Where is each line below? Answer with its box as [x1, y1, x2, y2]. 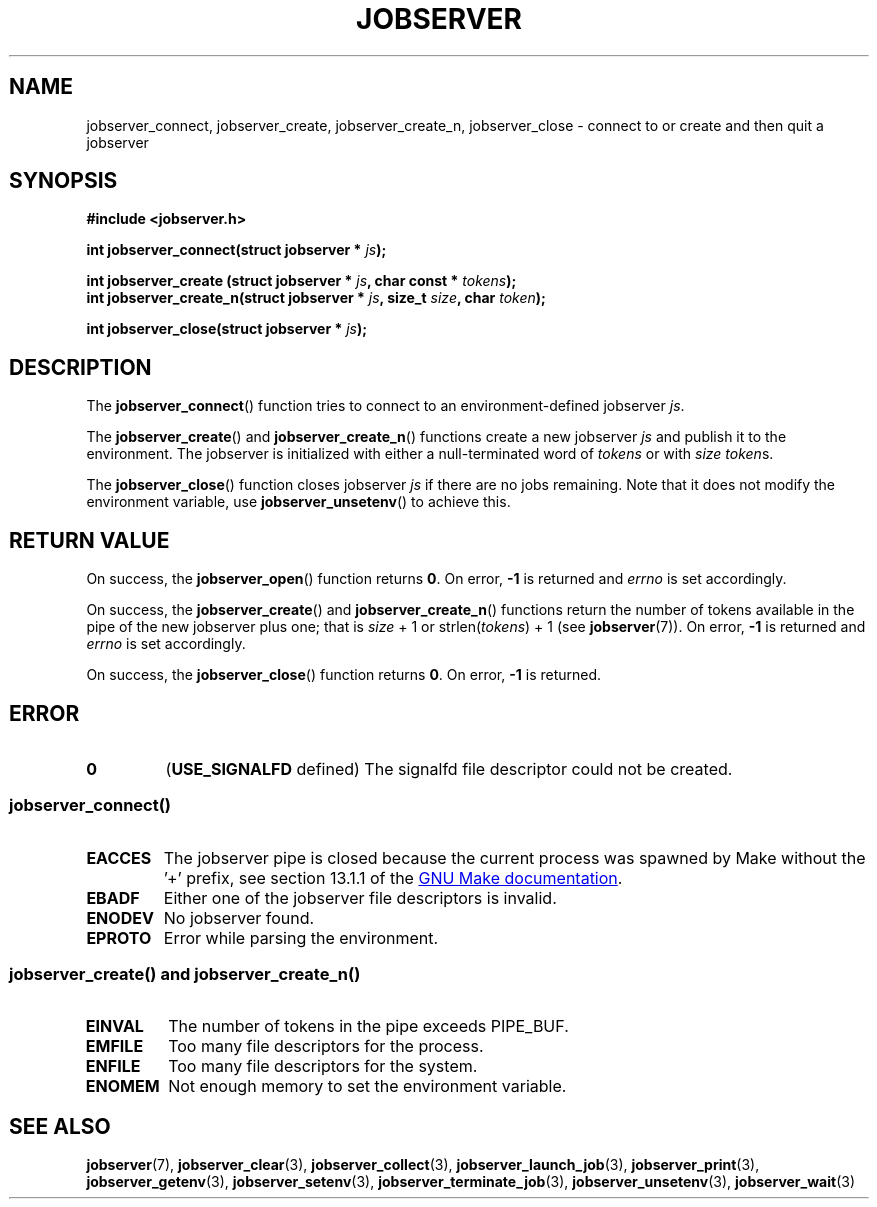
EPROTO [86, 927, 152, 948]
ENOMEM [85, 1076, 160, 1097]
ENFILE [85, 1056, 141, 1077]
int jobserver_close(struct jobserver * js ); [86, 320, 368, 338]
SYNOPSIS [9, 168, 118, 194]
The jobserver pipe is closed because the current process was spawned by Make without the [163, 847, 866, 868]
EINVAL [85, 1016, 144, 1037]
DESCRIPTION [9, 354, 152, 380]
